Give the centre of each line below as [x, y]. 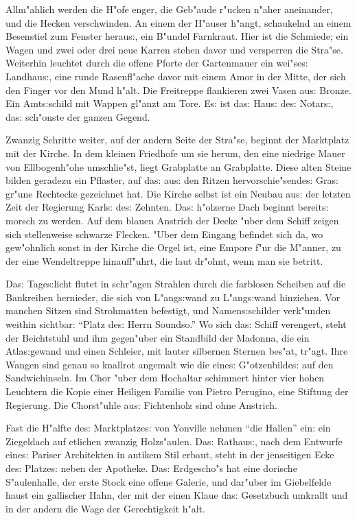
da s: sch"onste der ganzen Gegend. [78, 116]
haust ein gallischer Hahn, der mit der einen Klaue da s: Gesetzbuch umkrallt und [177, 495]
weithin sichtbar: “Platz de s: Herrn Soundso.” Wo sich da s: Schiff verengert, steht [176, 324]
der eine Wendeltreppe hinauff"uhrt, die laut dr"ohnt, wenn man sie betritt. [164, 260]
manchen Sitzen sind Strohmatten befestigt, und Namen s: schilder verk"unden [168, 310]
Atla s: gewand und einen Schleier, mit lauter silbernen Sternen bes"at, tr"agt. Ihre [177, 351]
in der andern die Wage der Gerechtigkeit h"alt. [105, 508]
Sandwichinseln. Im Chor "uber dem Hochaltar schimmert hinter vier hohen [165, 378]
